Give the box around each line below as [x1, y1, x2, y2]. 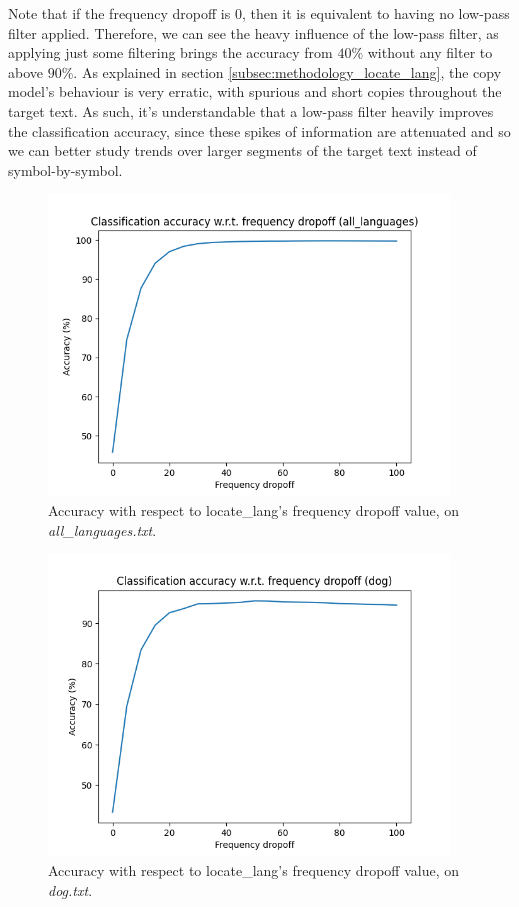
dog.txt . [48, 879, 93, 900]
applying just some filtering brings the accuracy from [8, 42, 333, 63]
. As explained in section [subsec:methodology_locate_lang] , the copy [73, 61, 502, 82]
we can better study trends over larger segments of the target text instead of [8, 140, 477, 161]
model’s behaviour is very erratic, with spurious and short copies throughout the [8, 81, 502, 102]
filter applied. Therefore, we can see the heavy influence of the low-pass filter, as [8, 22, 499, 43]
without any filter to [367, 42, 493, 63]
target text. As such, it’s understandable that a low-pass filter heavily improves [8, 100, 494, 121]
